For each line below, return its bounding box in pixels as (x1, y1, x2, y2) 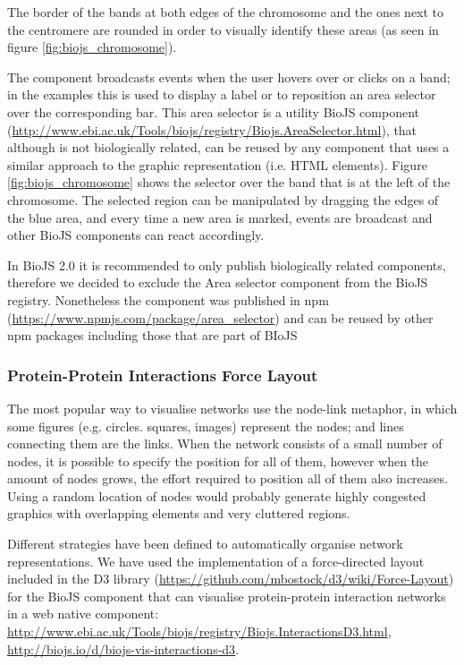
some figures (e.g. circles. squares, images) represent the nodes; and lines (7, 416, 404, 435)
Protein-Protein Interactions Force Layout (7, 363, 318, 386)
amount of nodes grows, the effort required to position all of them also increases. (7, 469, 448, 488)
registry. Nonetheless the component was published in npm (7, 290, 329, 309)
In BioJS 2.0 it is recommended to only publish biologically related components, (7, 255, 446, 274)
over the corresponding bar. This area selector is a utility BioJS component (7, 102, 419, 121)
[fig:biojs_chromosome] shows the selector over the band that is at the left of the (7, 173, 451, 192)
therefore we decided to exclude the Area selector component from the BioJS (7, 273, 428, 292)
